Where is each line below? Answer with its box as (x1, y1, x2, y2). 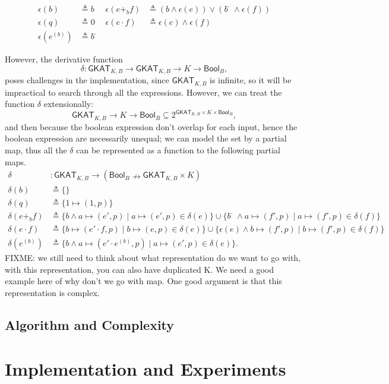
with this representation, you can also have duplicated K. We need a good (5, 263, 274, 275)
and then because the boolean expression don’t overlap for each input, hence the (5, 120, 298, 133)
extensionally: (43, 97, 94, 110)
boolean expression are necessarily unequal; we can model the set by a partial (5, 132, 287, 144)
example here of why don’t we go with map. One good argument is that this (5, 275, 282, 287)
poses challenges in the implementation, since (5, 74, 169, 86)
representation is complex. (5, 287, 100, 299)
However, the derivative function (5, 53, 123, 65)
